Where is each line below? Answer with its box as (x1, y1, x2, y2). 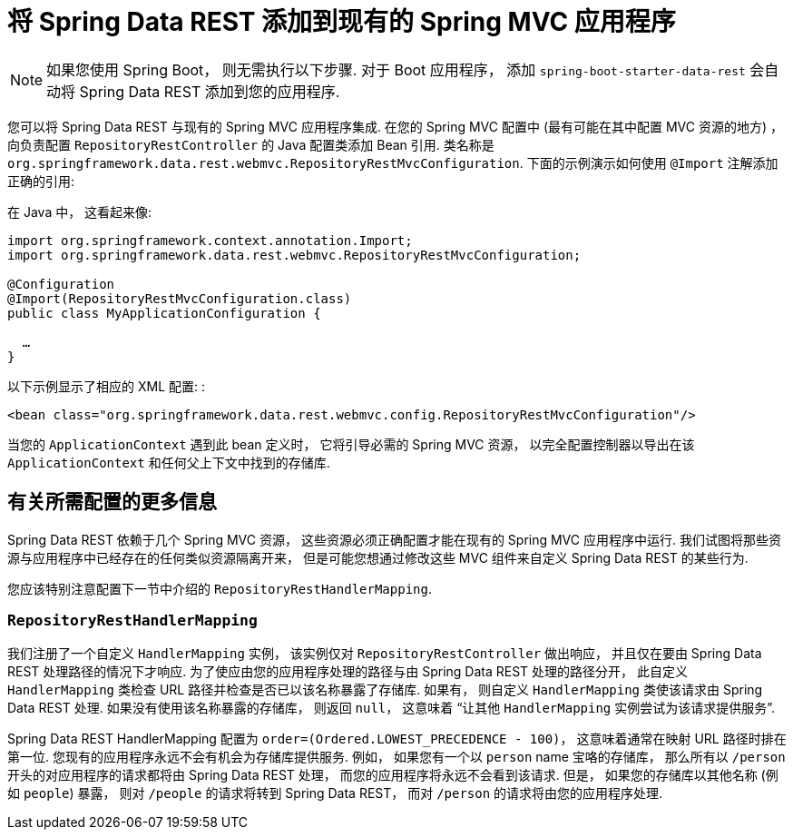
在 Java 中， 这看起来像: (7, 203, 152, 220)
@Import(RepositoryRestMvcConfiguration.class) (7, 290, 352, 306)
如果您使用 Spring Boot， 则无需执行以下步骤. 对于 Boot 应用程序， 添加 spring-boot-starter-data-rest (46, 60, 746, 79)
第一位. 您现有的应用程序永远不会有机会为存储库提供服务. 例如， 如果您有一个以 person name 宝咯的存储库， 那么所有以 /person (7, 749, 786, 765)
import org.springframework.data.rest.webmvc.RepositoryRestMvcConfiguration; (7, 247, 582, 262)
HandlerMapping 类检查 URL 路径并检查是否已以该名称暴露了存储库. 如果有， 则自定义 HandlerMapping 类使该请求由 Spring (7, 682, 763, 698)
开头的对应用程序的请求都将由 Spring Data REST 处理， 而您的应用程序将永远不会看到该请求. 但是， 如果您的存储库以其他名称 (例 (7, 767, 778, 783)
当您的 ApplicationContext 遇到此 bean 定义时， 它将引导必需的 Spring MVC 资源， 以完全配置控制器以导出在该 (7, 436, 695, 452)
